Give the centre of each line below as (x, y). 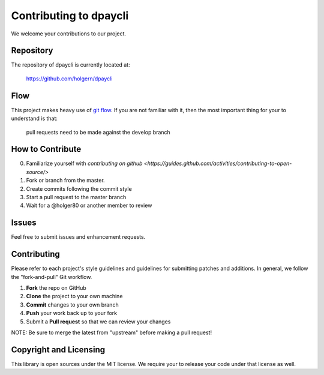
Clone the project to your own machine (74, 296)
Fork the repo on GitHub (56, 287)
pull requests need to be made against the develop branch (98, 132)
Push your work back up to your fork (72, 313)
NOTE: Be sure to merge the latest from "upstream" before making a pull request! (112, 332)
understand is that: (34, 118)
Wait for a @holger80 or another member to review (89, 205)
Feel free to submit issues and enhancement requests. (78, 237)
